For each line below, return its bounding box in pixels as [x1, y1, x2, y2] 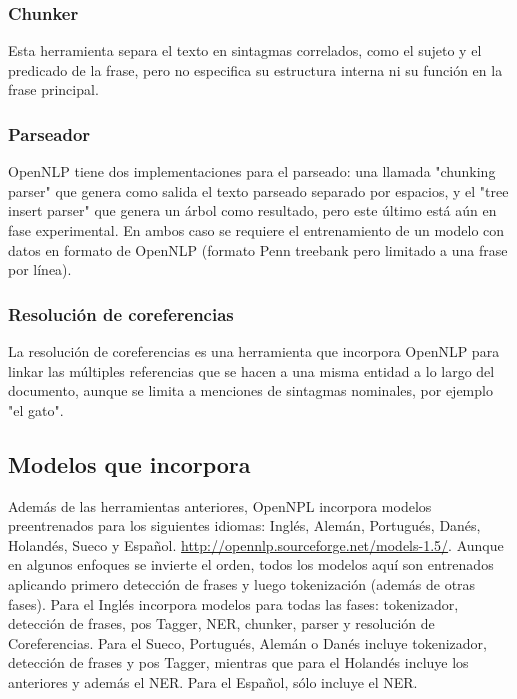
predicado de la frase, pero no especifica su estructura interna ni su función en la [8, 59, 503, 80]
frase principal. [8, 79, 99, 100]
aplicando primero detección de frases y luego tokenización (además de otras [8, 573, 476, 594]
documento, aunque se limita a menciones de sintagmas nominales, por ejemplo [8, 380, 493, 401]
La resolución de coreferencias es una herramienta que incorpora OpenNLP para [8, 341, 500, 361]
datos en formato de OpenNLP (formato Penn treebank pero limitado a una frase [8, 239, 508, 260]
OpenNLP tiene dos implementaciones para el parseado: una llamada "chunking [8, 161, 496, 182]
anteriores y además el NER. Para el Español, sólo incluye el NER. [8, 671, 418, 692]
